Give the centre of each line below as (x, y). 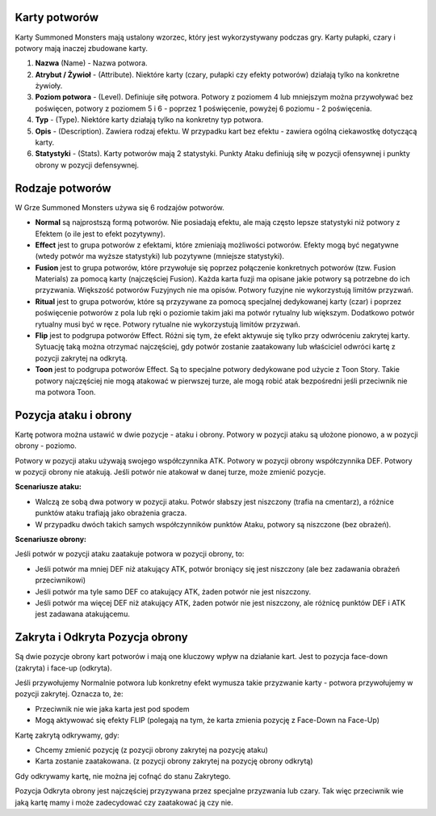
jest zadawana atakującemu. (83, 614)
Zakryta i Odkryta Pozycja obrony (102, 638)
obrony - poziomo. (46, 446)
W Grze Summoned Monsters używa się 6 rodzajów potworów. (120, 207)
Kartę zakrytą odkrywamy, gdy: (67, 735)
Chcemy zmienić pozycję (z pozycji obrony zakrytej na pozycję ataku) (151, 750)
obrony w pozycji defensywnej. (87, 165)
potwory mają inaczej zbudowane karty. (82, 48)
